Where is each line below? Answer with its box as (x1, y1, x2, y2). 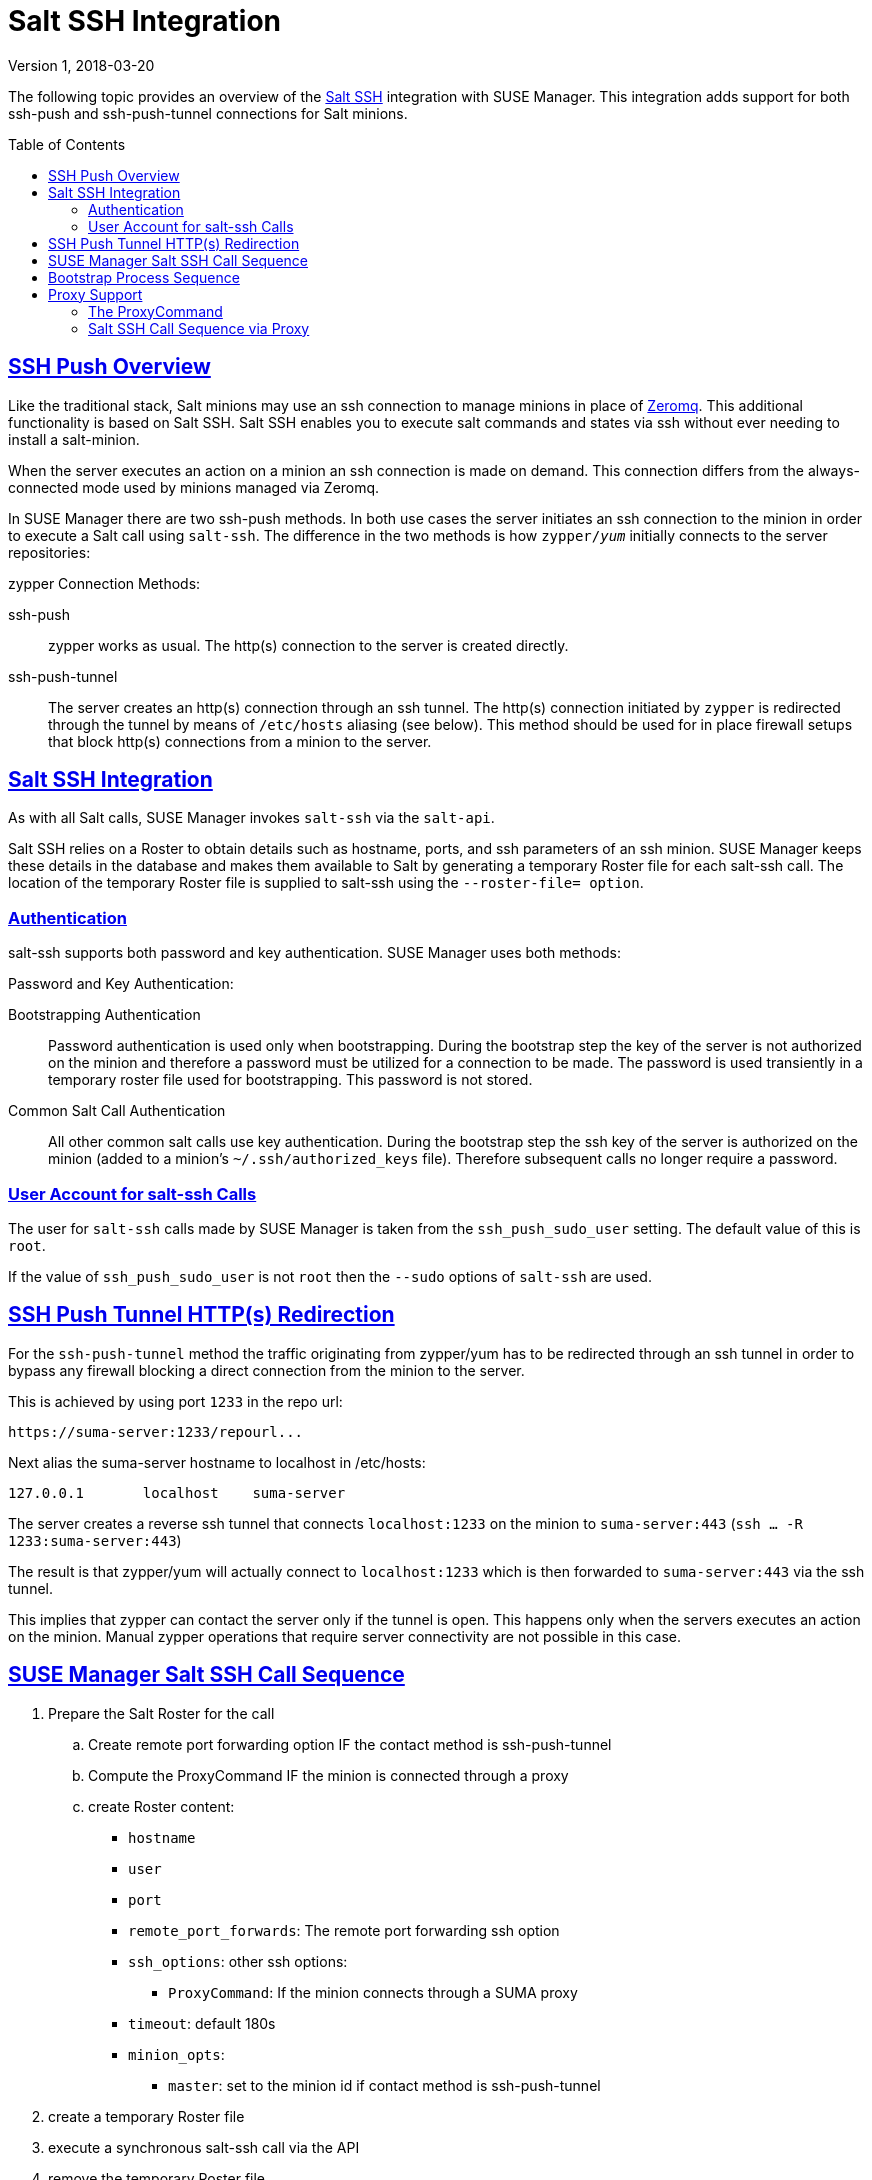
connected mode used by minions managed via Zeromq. (8, 478, 380, 496)
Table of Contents (8, 135, 126, 153)
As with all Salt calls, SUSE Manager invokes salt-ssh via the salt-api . (8, 809, 495, 827)
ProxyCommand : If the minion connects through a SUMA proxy (168, 1983, 578, 2001)
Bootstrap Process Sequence (48, 268, 240, 286)
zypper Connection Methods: (8, 574, 201, 592)
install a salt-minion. (8, 430, 140, 448)
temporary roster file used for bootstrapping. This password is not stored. (48, 1071, 533, 1089)
